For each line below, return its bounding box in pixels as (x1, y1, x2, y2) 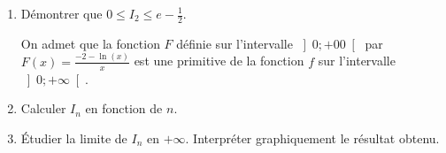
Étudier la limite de (20, 128, 127, 147)
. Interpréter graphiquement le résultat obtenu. (185, 128, 440, 147)
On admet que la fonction (20, 34, 160, 52)
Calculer (20, 99, 66, 118)
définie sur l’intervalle (176, 34, 293, 52)
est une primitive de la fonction (134, 51, 304, 70)
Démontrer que (20, 4, 103, 22)
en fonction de (85, 99, 163, 118)
